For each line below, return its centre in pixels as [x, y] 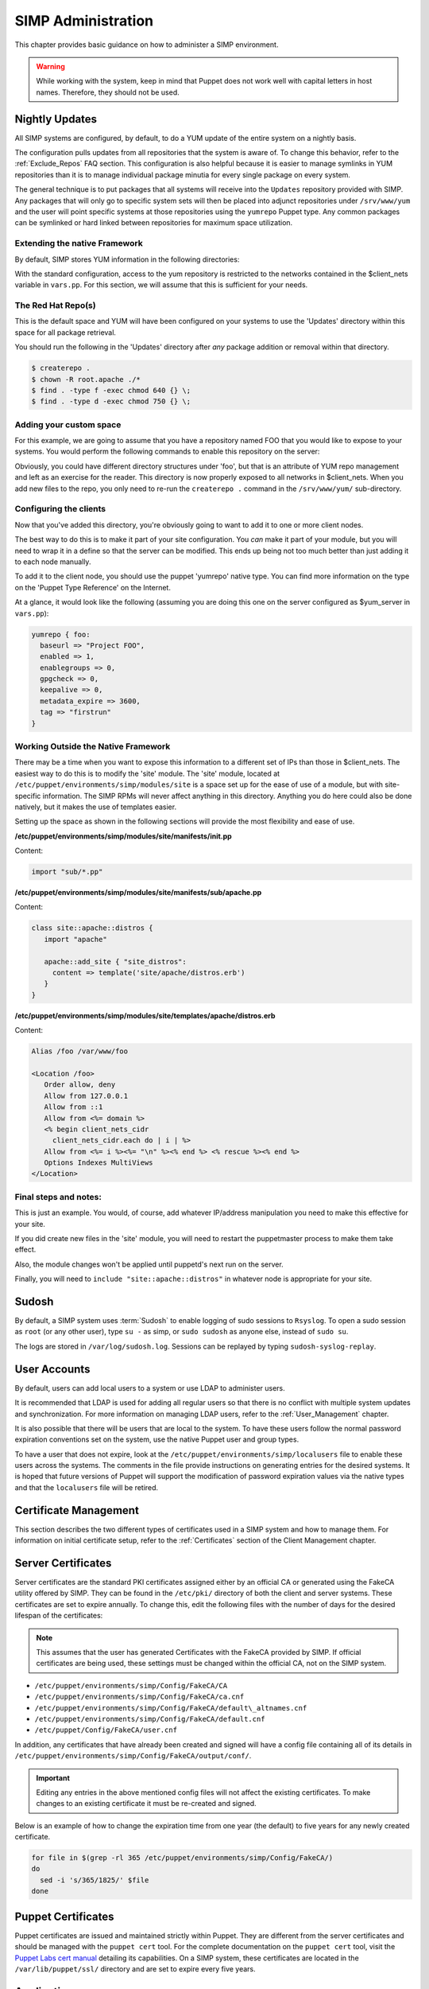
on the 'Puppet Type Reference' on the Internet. [93, 587]
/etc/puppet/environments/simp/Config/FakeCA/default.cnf [150, 1719]
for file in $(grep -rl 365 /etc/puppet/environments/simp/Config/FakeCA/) [182, 1858]
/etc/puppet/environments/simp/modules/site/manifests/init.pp [123, 836]
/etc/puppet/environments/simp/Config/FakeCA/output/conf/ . [133, 1756]
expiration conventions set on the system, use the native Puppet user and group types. [157, 1439]
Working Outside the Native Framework [93, 746]
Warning [50, 66]
